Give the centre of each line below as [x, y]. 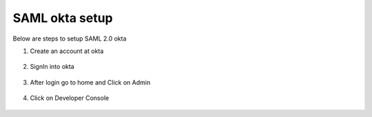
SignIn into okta [52, 67]
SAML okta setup [63, 18]
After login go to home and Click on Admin [90, 82]
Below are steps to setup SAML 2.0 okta [70, 39]
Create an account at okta [67, 51]
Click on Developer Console [70, 98]
